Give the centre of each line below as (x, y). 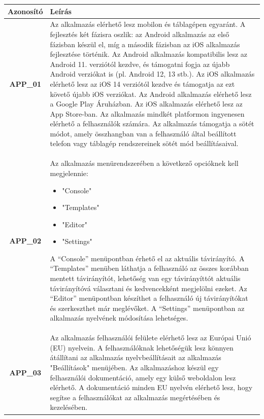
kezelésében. (69, 407)
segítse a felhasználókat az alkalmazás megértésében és (135, 397)
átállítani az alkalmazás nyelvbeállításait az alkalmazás (136, 357)
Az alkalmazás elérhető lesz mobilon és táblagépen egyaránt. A (148, 24)
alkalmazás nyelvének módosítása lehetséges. (119, 318)
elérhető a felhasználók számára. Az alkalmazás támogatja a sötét (152, 124)
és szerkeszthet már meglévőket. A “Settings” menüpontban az (147, 308)
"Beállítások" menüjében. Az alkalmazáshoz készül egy (134, 368)
